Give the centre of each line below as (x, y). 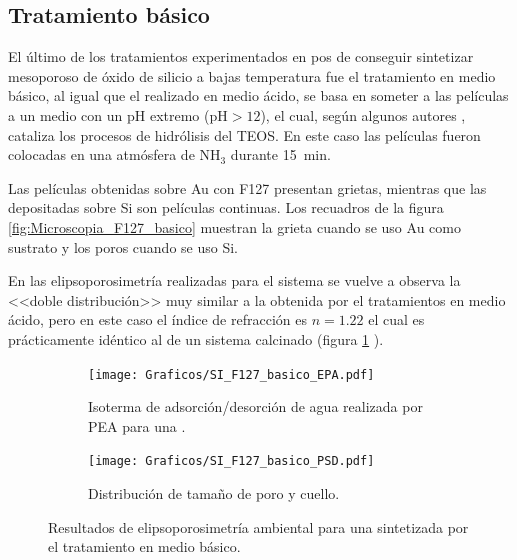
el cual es (396, 319)
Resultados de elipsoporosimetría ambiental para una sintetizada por (258, 526)
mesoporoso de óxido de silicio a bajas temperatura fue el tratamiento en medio (252, 75)
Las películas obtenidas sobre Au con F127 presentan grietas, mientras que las (247, 187)
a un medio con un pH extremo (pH (118, 114)
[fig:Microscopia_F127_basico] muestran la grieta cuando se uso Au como (234, 226)
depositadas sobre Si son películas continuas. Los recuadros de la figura (226, 207)
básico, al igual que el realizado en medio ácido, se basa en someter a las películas (258, 95)
